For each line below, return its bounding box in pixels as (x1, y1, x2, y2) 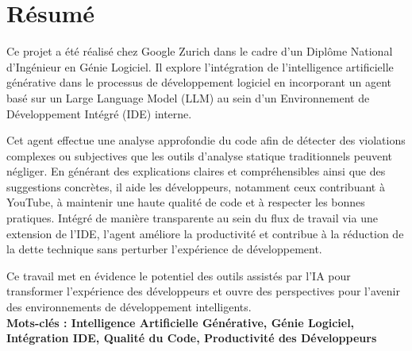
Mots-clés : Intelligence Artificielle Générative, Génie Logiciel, (6, 314, 355, 330)
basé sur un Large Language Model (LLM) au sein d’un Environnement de (6, 89, 370, 106)
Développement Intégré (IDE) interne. (6, 105, 192, 121)
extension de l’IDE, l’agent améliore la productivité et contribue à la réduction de (6, 225, 404, 241)
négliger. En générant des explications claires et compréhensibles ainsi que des (6, 163, 386, 179)
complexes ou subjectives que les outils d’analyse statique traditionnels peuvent (6, 147, 392, 164)
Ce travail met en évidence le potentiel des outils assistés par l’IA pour (6, 267, 351, 283)
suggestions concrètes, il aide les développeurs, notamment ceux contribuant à (6, 178, 385, 195)
